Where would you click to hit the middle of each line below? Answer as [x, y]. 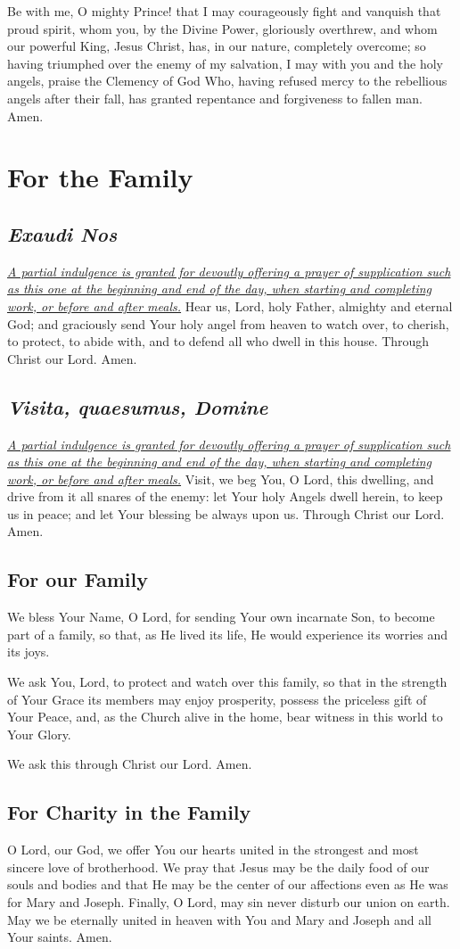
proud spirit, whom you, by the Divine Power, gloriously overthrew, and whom [222, 28]
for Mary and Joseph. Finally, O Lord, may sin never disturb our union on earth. [229, 902]
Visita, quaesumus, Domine [138, 406]
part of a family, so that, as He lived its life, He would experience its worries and [228, 634]
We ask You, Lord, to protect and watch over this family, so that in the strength [227, 682]
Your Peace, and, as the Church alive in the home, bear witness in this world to [225, 717]
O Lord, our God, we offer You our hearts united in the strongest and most [213, 850]
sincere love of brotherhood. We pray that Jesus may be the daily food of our [218, 866]
